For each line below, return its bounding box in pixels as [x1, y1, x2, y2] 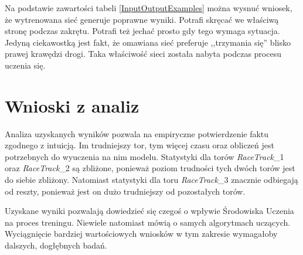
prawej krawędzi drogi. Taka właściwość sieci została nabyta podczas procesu [5, 47, 281, 60]
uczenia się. [5, 59, 46, 71]
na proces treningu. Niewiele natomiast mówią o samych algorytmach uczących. [5, 216, 291, 228]
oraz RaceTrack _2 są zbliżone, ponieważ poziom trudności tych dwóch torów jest [5, 162, 295, 174]
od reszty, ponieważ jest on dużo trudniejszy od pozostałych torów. [5, 185, 246, 197]
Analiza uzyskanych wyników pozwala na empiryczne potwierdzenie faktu [5, 127, 269, 140]
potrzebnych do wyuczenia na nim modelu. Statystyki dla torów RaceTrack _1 [5, 150, 284, 162]
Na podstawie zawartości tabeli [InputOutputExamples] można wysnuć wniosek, [5, 2, 292, 13]
